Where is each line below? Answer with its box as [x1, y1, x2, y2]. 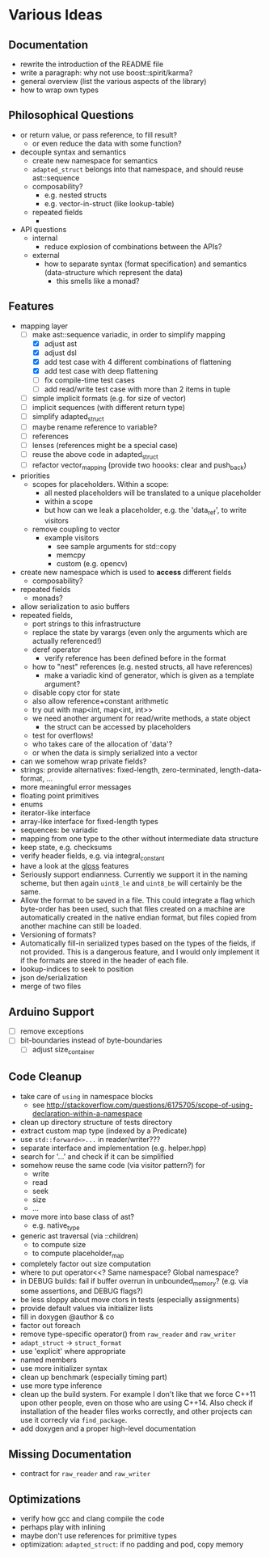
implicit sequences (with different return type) [32, 403, 186, 413]
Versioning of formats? [19, 930, 97, 940]
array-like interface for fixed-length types [19, 816, 159, 826]
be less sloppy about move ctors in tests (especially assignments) [19, 1295, 240, 1305]
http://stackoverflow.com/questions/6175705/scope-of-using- [46, 1100, 253, 1110]
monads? [32, 593, 63, 603]
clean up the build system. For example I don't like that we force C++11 [19, 1390, 256, 1399]
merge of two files [19, 981, 82, 992]
